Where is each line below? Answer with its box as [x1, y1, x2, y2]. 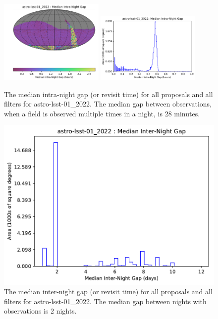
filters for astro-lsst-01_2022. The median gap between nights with [4, 296, 207, 306]
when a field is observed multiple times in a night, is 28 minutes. [4, 108, 200, 118]
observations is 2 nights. [4, 306, 77, 316]
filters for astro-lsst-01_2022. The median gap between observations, [4, 99, 212, 109]
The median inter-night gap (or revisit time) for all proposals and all [4, 286, 213, 297]
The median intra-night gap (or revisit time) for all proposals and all [4, 89, 213, 99]
